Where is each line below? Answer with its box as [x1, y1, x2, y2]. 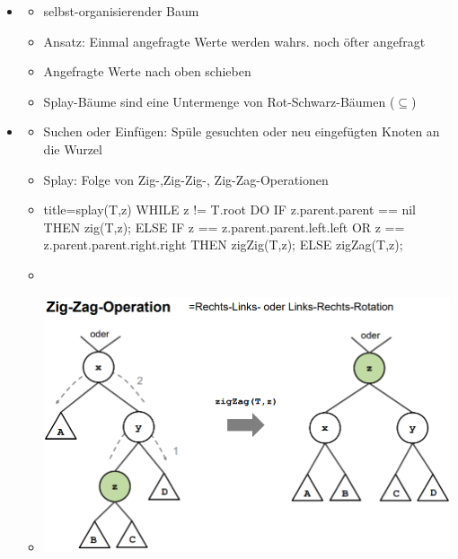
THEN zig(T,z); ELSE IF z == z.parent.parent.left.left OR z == [43, 217, 405, 236]
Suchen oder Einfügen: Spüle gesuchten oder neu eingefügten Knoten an [43, 122, 440, 141]
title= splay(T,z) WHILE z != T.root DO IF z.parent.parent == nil [43, 200, 417, 219]
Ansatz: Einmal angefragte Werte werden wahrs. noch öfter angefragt [43, 31, 426, 50]
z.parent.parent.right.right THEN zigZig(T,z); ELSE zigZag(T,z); [43, 235, 403, 254]
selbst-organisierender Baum [43, 2, 199, 20]
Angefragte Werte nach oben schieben [43, 62, 251, 81]
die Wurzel [43, 139, 102, 158]
